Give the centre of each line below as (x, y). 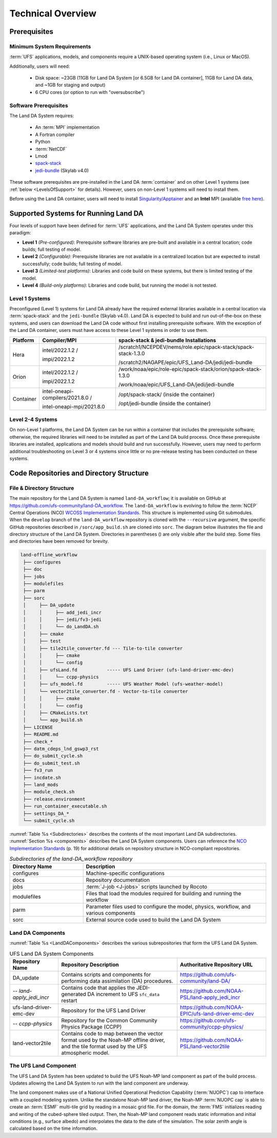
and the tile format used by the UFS (104, 1046)
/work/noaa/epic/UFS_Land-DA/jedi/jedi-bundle (176, 384)
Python (43, 142)
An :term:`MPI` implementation (67, 127)
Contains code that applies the (98, 988)
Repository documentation (118, 880)
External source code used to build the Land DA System (153, 920)
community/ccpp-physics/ (212, 1027)
